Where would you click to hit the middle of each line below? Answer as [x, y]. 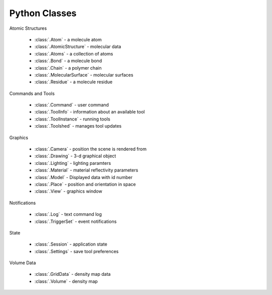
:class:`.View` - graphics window [69, 191]
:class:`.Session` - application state [71, 244]
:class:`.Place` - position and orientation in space [85, 184]
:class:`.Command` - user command [72, 105]
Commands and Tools [32, 93]
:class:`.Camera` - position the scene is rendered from [91, 149]
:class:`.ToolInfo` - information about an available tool [90, 112]
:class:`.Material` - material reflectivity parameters [86, 170]
